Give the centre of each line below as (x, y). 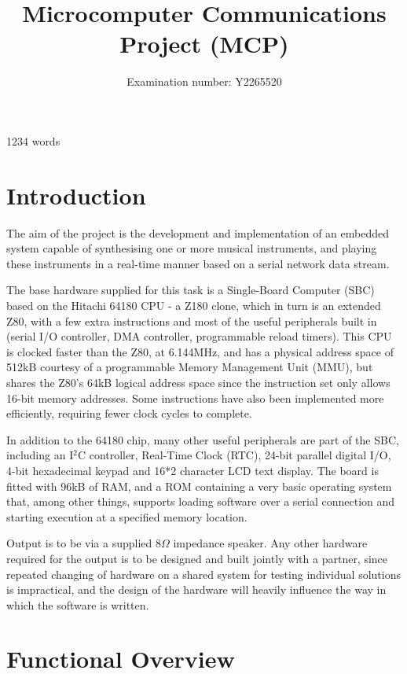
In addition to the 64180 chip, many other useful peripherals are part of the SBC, (203, 439)
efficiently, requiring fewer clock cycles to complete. (129, 413)
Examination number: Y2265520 (204, 81)
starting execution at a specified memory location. (127, 516)
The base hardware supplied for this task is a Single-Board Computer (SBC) (191, 290)
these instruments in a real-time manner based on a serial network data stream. (198, 263)
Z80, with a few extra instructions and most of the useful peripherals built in (192, 320)
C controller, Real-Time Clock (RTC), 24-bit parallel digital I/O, (234, 455)
